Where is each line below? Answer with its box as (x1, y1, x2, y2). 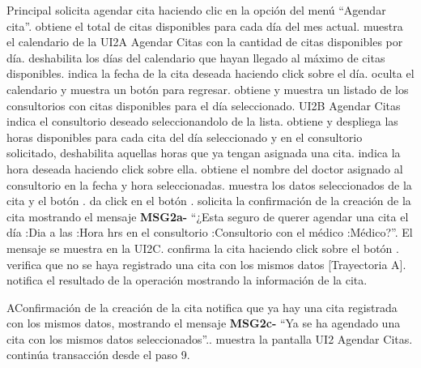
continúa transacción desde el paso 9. (6, 346, 190, 363)
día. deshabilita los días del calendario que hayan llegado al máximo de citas (6, 49, 385, 66)
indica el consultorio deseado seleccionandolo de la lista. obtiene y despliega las (6, 113, 398, 130)
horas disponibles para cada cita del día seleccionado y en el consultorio (6, 128, 363, 145)
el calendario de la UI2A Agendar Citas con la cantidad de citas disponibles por (6, 33, 403, 50)
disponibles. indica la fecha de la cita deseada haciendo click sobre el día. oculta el (6, 65, 415, 82)
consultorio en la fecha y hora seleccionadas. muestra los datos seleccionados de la (6, 176, 412, 193)
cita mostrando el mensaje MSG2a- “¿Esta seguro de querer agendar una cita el (6, 208, 409, 225)
